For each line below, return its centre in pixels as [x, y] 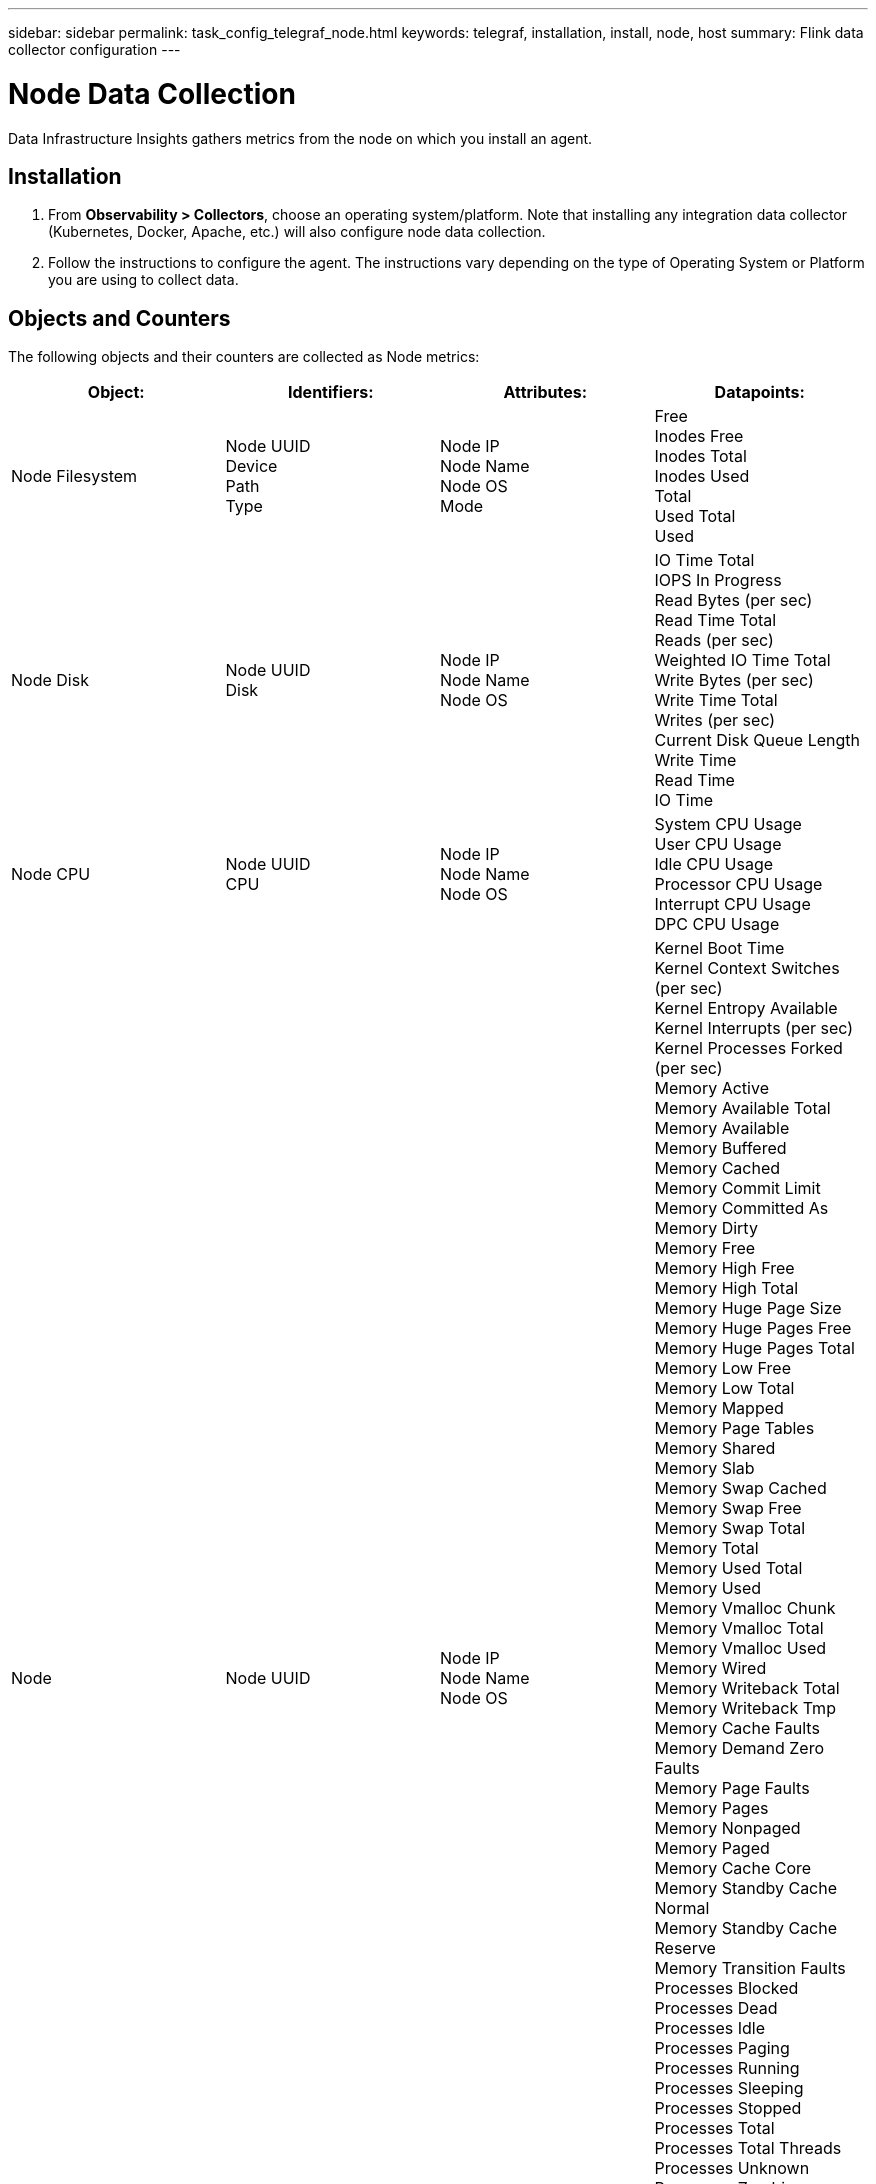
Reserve [685, 1948]
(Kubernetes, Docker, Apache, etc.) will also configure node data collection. [297, 232]
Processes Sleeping [729, 2088]
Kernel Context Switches [747, 968]
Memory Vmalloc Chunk [745, 1608]
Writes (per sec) [715, 720]
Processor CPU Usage [738, 884]
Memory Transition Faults [750, 1968]
